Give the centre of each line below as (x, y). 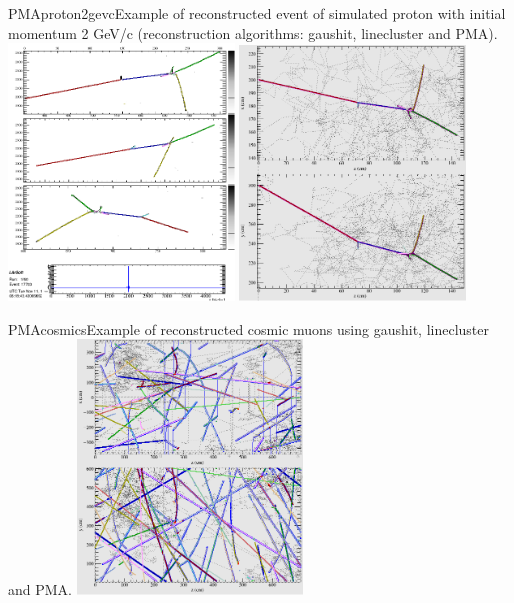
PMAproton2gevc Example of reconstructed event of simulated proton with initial (257, 13)
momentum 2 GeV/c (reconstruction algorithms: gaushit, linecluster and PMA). (253, 32)
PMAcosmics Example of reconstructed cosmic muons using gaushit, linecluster (248, 328)
